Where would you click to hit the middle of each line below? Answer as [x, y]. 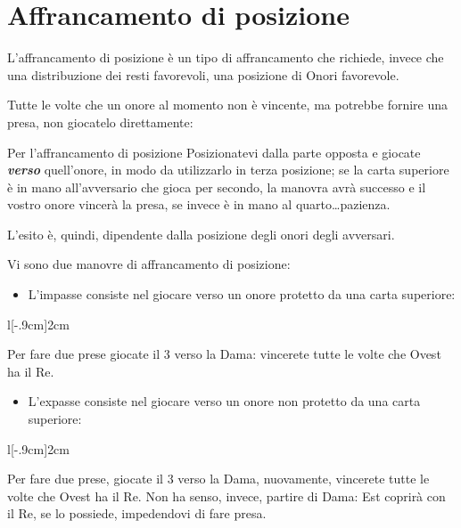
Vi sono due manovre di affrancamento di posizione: [149, 264]
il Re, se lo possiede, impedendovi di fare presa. [137, 513]
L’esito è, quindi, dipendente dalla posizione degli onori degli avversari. [201, 234]
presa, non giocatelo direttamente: [100, 122]
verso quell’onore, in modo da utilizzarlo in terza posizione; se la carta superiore [228, 170]
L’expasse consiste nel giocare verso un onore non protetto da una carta [224, 401]
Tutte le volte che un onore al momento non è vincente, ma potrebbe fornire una [228, 105]
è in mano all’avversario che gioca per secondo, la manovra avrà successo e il [217, 187]
